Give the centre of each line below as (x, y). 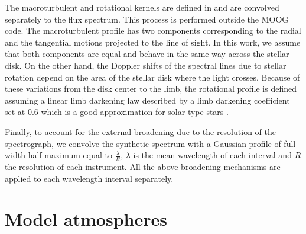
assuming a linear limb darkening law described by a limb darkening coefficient (147, 100)
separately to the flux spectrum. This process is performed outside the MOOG (147, 19)
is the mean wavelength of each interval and (212, 155)
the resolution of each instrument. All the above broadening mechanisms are (143, 166)
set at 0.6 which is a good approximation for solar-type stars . (117, 112)
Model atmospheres (86, 219)
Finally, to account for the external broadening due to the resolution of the (140, 131)
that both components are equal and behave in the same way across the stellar (147, 54)
